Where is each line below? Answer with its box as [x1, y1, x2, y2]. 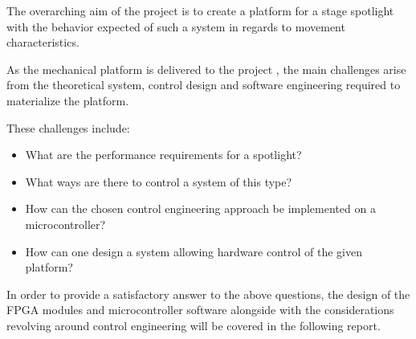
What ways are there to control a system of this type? [25, 173, 292, 190]
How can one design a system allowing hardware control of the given [25, 243, 362, 259]
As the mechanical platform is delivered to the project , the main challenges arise [6, 60, 406, 77]
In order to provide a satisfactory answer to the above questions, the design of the [6, 285, 410, 302]
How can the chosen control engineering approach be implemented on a [25, 200, 376, 217]
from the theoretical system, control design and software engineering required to [6, 76, 401, 93]
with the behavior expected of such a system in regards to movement [6, 18, 345, 35]
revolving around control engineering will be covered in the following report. [6, 317, 381, 333]
